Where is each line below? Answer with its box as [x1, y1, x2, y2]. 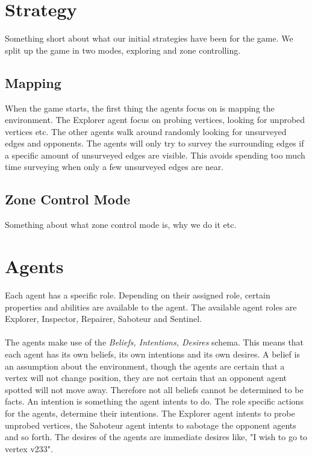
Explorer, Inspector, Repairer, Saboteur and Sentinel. [5, 312, 202, 325]
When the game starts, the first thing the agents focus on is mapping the [5, 101, 275, 114]
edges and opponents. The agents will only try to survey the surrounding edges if [5, 137, 304, 150]
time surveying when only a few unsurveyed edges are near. [5, 160, 224, 173]
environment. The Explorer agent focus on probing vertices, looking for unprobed [5, 113, 305, 126]
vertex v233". [5, 442, 53, 455]
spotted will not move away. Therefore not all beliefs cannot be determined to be [5, 383, 304, 396]
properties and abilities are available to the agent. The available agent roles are [5, 300, 297, 313]
